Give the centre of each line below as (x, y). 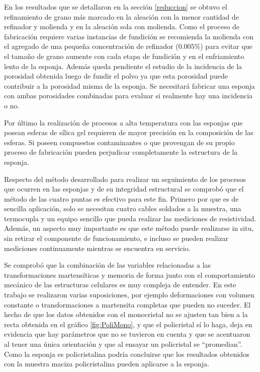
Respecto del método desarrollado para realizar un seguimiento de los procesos (125, 179)
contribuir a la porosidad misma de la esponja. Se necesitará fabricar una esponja (129, 85)
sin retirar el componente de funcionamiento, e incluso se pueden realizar (116, 238)
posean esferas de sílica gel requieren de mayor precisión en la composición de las (129, 132)
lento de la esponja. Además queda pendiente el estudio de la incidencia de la (123, 66)
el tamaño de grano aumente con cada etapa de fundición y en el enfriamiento (124, 56)
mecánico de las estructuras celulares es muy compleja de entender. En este (120, 285)
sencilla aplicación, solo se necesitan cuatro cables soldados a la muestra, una (123, 208)
